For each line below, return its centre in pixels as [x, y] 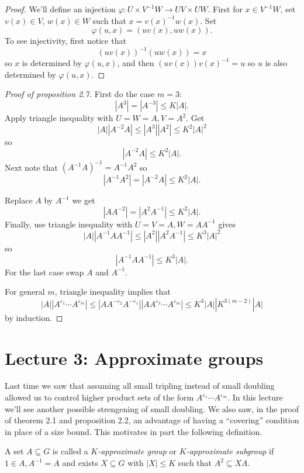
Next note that [31, 167]
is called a [70, 451]
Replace [19, 200]
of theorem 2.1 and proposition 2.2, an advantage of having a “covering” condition [152, 420]
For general [25, 291]
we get [84, 200]
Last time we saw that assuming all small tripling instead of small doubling [140, 386]
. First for [225, 9]
